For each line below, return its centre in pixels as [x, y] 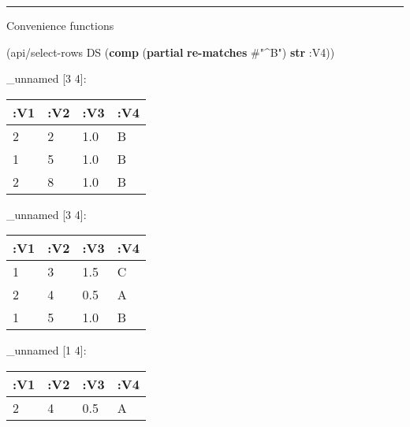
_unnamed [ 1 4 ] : [47, 350]
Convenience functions [60, 25]
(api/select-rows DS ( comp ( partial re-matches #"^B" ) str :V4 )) [171, 52]
